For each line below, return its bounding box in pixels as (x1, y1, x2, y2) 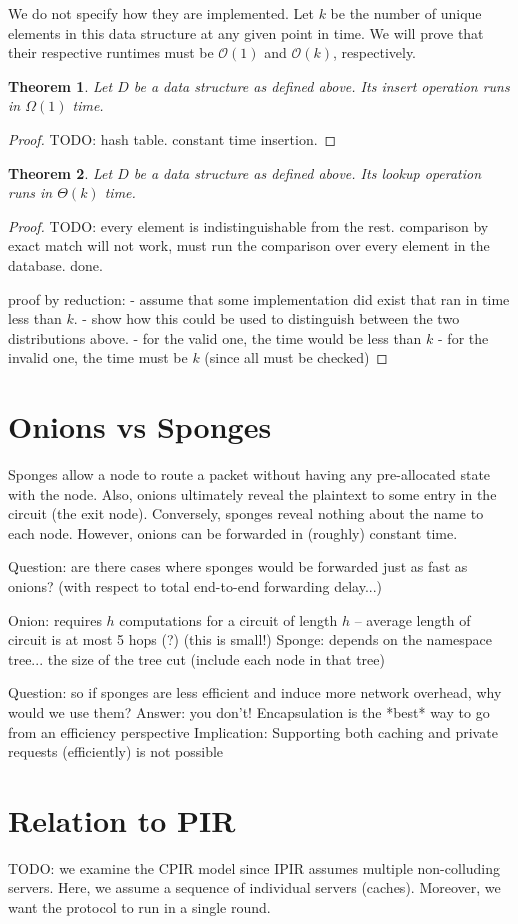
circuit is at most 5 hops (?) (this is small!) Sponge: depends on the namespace (8, 629, 493, 650)
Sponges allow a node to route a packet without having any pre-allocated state (8, 464, 491, 485)
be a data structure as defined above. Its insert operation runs (133, 75, 510, 96)
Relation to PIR (8, 799, 236, 840)
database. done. (8, 254, 103, 275)
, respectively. (333, 42, 417, 63)
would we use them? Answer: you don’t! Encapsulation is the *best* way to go (8, 701, 490, 722)
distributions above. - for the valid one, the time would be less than (8, 327, 422, 348)
